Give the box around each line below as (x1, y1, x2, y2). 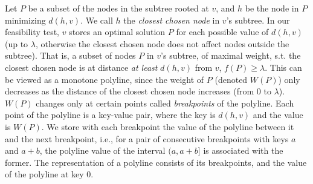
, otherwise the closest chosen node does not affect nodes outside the (35, 37, 289, 50)
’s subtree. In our (226, 13, 290, 26)
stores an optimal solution (69, 25, 166, 38)
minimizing (5, 13, 46, 26)
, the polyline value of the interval (39, 144, 166, 157)
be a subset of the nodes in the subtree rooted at (28, 2, 209, 14)
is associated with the (203, 144, 283, 157)
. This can (265, 61, 302, 73)
